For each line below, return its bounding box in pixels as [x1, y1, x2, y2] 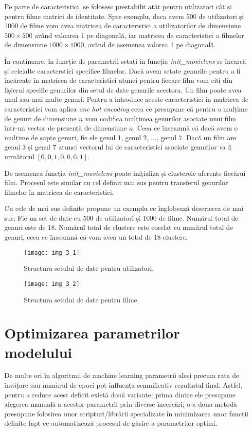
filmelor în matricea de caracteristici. [4, 187, 114, 197]
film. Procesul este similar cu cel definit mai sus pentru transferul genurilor [4, 177, 228, 187]
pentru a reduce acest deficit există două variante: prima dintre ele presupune [4, 389, 235, 399]
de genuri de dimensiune [4, 113, 77, 123]
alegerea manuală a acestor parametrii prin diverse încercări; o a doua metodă [4, 399, 237, 409]
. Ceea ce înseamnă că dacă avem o [133, 123, 238, 133]
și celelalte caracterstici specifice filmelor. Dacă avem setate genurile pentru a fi [4, 65, 241, 75]
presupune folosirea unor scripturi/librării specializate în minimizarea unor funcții [4, 408, 249, 418]
